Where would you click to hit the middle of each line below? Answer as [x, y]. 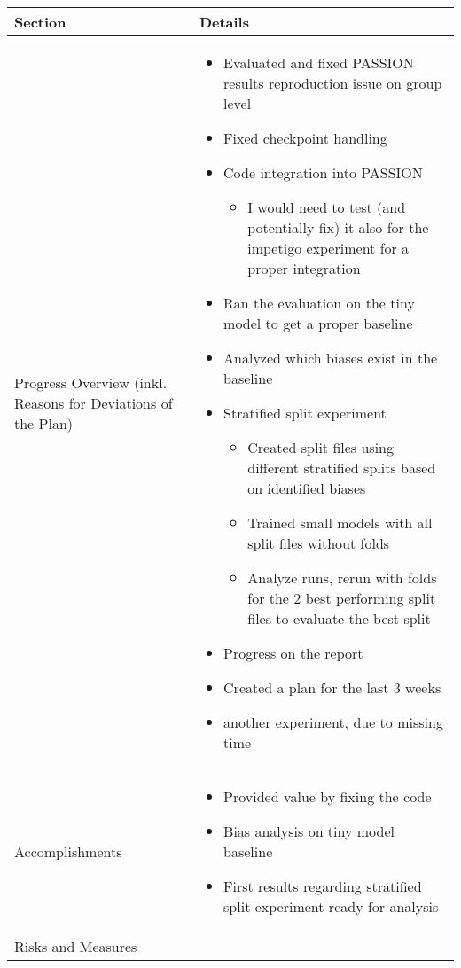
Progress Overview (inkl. [91, 382]
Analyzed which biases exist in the [331, 358]
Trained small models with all [340, 523]
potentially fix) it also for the [338, 227]
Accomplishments [68, 851]
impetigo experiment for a [328, 248]
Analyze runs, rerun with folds [342, 578]
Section [40, 22]
